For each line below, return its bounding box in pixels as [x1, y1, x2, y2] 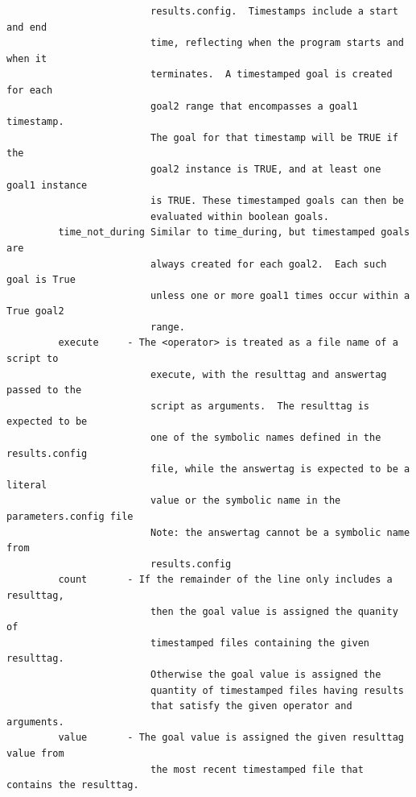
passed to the [6, 384, 82, 396]
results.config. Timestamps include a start [150, 6, 398, 17]
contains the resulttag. [6, 779, 139, 791]
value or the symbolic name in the [150, 495, 341, 507]
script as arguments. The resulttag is [150, 400, 370, 412]
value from [6, 747, 64, 759]
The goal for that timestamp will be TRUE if [150, 131, 398, 143]
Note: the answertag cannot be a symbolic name [150, 526, 410, 538]
